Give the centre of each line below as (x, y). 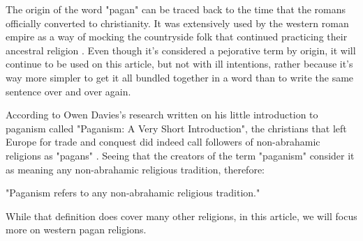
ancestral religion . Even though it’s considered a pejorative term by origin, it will (181, 50)
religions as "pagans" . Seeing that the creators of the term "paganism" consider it (180, 155)
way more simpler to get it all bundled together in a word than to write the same (180, 77)
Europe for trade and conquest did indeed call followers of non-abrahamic (163, 142)
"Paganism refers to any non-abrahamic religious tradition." (133, 193)
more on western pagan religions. (76, 230)
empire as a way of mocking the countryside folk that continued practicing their (177, 37)
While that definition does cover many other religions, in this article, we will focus (181, 216)
